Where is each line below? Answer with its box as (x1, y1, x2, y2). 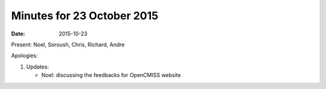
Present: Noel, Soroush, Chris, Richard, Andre (11, 41, 125, 48)
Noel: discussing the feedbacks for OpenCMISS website (41, 72, 181, 79)
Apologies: (11, 52, 38, 60)
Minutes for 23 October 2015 (11, 9, 159, 22)
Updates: (26, 63, 50, 70)
